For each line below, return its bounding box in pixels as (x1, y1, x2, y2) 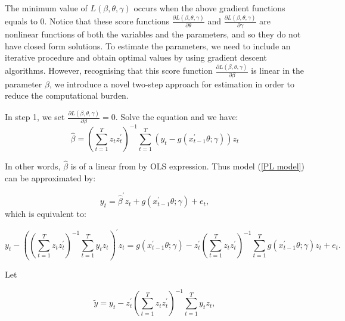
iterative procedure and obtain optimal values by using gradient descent (5, 51, 267, 64)
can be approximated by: (5, 171, 96, 184)
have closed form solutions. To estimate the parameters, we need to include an (5, 39, 291, 52)
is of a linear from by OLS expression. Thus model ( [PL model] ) (70, 160, 305, 172)
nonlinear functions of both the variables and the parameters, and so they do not (5, 28, 301, 40)
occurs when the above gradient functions (133, 2, 285, 14)
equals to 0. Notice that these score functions (5, 14, 170, 27)
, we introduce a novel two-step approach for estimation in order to (49, 77, 294, 90)
